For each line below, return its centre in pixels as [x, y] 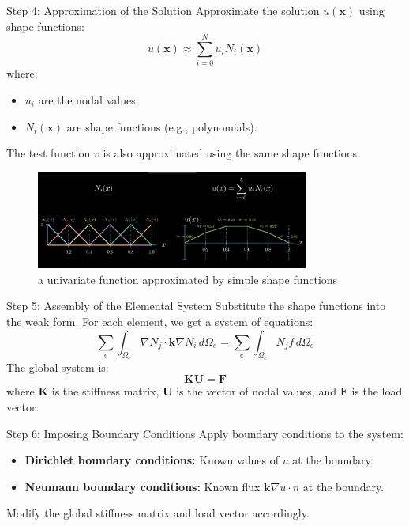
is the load [377, 391]
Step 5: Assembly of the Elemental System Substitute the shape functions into [196, 306]
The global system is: [58, 367]
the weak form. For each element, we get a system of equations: [160, 322]
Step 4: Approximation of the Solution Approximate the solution [163, 10]
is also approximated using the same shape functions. [231, 153]
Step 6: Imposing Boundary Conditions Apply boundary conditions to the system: [205, 433]
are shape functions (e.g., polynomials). [162, 126]
